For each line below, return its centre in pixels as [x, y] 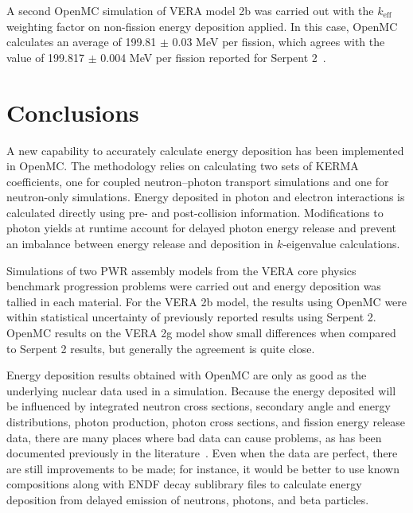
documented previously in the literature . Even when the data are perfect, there [202, 453]
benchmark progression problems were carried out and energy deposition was [194, 286]
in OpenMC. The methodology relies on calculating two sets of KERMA [183, 166]
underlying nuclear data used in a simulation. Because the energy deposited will [201, 390]
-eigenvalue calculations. [341, 244]
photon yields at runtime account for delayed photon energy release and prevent [201, 228]
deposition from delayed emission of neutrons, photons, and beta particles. [188, 499]
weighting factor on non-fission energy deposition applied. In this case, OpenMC [202, 26]
